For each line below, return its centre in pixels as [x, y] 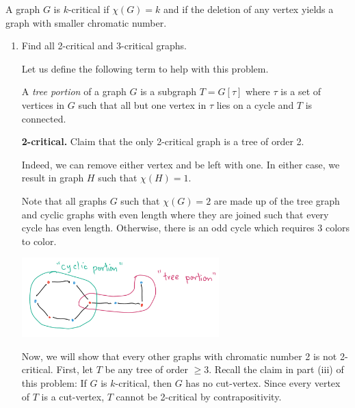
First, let [75, 369]
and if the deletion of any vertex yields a [249, 9]
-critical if [89, 9]
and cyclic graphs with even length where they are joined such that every [175, 214]
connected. [44, 118]
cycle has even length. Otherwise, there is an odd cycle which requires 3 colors [186, 228]
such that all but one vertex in [142, 104]
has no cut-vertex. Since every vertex [263, 383]
